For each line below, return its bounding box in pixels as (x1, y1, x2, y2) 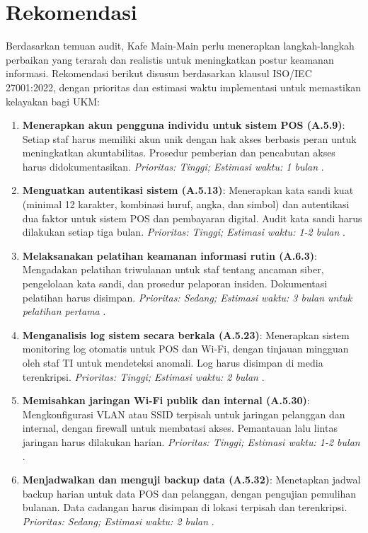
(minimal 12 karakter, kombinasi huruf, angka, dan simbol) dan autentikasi (22, 197, 350, 212)
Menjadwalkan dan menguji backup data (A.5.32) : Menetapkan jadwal (22, 472, 361, 487)
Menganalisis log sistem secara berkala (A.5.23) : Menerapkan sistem (22, 327, 350, 342)
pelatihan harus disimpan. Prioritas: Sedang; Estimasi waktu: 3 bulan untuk (22, 290, 352, 304)
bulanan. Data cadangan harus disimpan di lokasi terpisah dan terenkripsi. (22, 500, 347, 515)
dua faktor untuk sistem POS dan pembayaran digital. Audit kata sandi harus (22, 210, 362, 225)
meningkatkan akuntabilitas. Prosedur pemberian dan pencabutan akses (22, 145, 335, 160)
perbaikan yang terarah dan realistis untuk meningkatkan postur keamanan (6, 52, 334, 67)
